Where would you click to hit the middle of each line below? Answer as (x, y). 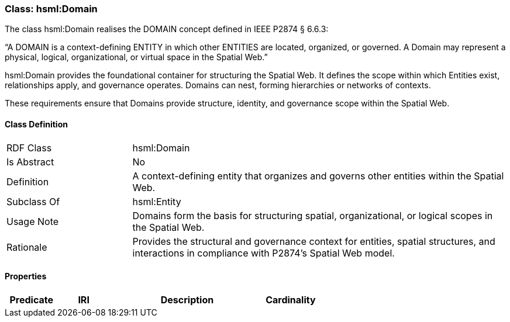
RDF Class (29, 148)
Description (187, 300)
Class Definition (36, 124)
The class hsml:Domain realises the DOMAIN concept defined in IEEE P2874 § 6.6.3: (167, 29)
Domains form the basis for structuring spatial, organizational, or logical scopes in (313, 215)
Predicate (31, 300)
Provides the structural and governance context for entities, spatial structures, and (314, 241)
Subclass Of (33, 201)
